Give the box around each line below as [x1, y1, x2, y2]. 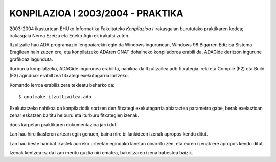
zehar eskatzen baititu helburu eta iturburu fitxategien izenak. [9, 112, 139, 118]
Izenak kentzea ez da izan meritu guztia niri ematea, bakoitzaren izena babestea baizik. [9, 150, 194, 156]
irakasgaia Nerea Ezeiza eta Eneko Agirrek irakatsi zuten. [9, 32, 130, 38]
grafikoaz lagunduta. [9, 56, 53, 62]
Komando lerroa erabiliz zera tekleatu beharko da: [9, 82, 115, 88]
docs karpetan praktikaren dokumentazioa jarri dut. [9, 121, 118, 127]
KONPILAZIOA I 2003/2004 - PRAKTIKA [9, 8, 183, 19]
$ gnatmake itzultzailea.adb [18, 94, 91, 99]
